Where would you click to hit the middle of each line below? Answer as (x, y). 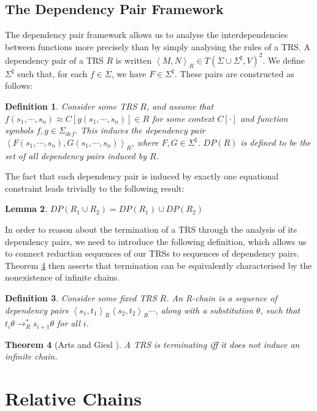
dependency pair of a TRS (54, 60)
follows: (19, 85)
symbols (19, 130)
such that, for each (52, 73)
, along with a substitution (204, 310)
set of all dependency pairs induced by (76, 155)
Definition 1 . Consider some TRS (71, 106)
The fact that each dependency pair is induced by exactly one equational (142, 176)
